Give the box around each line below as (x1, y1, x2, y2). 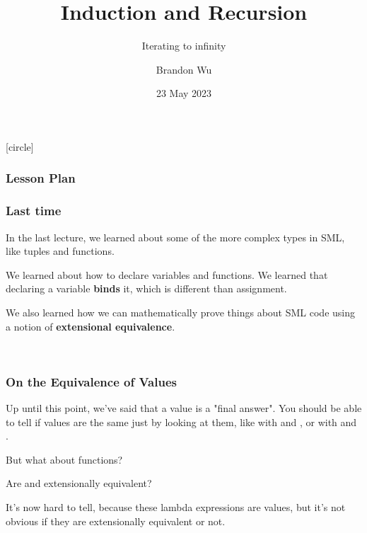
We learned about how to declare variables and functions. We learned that (6, 267, 328, 282)
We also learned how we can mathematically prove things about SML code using (6, 304, 355, 319)
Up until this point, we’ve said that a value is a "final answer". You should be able (6, 400, 362, 415)
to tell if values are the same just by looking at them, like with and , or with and (6, 414, 357, 429)
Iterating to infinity (141, 38, 226, 53)
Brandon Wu (156, 62, 212, 76)
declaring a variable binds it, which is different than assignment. (6, 281, 287, 296)
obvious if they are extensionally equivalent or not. (6, 513, 226, 528)
